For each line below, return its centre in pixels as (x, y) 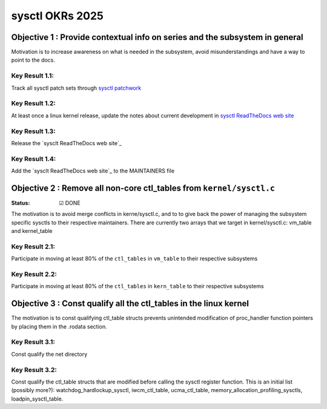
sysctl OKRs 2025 (58, 16)
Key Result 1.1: (33, 76)
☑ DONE (70, 203)
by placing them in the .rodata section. (59, 326)
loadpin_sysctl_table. (37, 399)
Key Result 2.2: (34, 274)
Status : (21, 203)
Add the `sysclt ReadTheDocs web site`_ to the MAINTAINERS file (93, 171)
